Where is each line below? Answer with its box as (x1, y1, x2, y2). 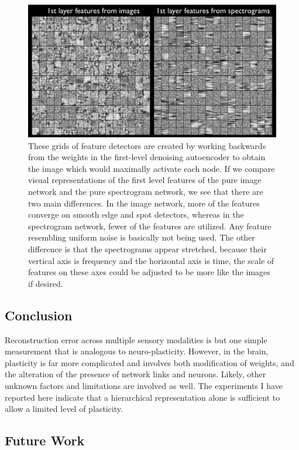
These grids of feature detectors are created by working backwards (28, 139, 266, 151)
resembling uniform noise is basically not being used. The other (28, 231, 255, 243)
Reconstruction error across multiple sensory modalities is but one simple (5, 333, 267, 346)
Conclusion (5, 306, 73, 324)
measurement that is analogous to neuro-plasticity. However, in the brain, (5, 345, 269, 357)
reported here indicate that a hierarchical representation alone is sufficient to (5, 391, 280, 403)
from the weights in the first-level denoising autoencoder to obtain (28, 151, 266, 163)
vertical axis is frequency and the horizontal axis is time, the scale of (28, 254, 274, 266)
